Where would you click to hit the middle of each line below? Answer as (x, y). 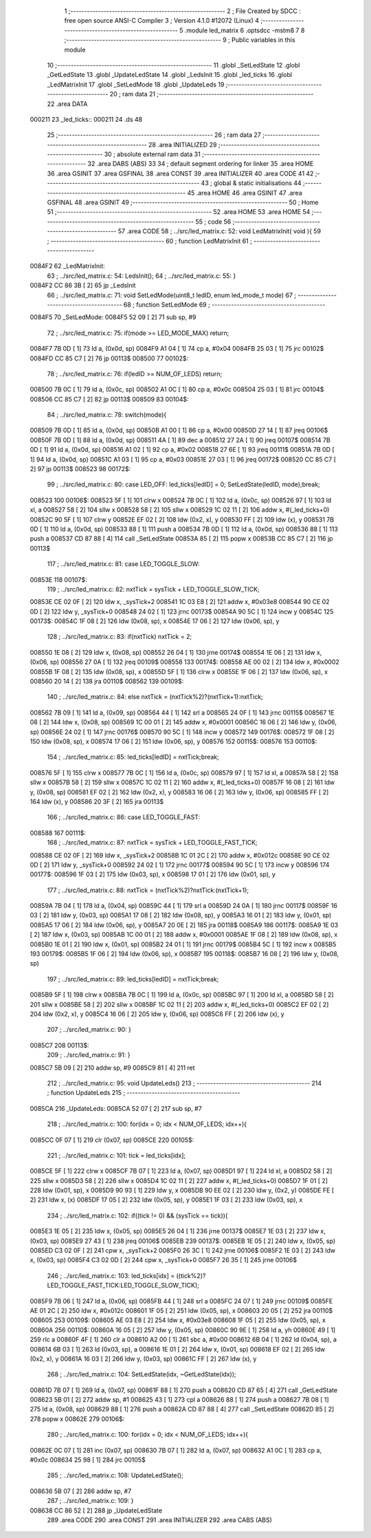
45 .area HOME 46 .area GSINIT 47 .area (244, 193)
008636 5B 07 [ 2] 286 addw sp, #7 (81, 1491)
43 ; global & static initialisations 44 (251, 183)
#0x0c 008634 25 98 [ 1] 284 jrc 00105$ (88, 1460)
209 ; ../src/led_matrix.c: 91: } (89, 1055)
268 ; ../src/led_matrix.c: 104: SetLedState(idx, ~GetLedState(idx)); (142, 1374)
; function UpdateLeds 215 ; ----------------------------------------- (144, 1093)
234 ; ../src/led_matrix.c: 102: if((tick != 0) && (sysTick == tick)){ (137, 1215)
